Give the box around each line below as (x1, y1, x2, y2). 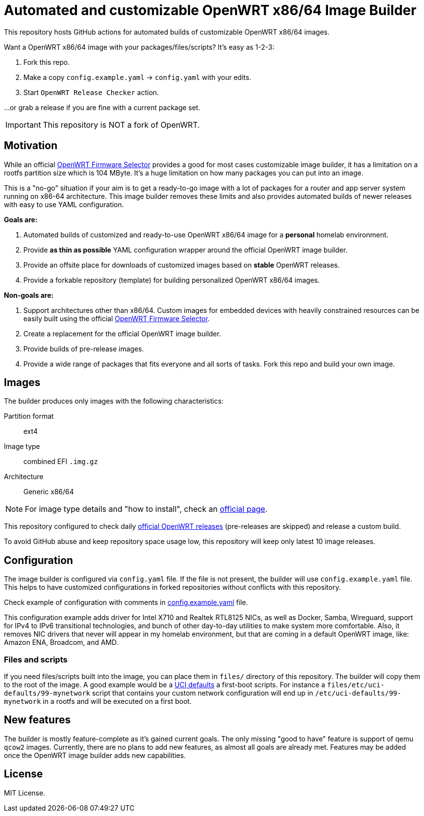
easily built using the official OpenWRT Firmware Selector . (23, 314, 210, 323)
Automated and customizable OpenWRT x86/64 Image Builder (4, 2, 417, 19)
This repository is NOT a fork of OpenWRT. (42, 119, 200, 130)
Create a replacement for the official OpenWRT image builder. (23, 329, 221, 338)
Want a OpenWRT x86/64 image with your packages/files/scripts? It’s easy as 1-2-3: (4, 42, 275, 51)
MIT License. (4, 788, 45, 797)
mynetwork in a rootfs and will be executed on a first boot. (4, 697, 192, 706)
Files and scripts (4, 654, 68, 664)
